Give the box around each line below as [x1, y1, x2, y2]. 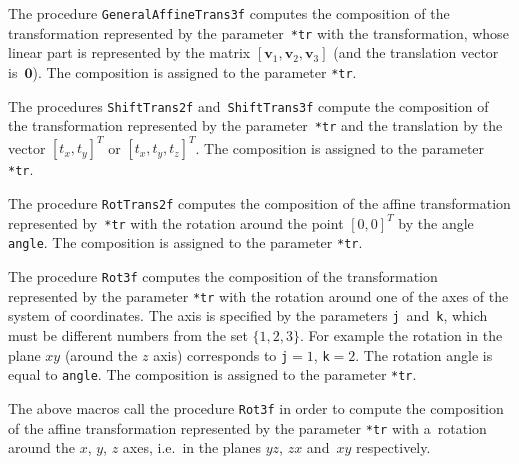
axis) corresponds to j [153, 344, 289, 365]
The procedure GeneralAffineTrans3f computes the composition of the [8, 3, 450, 23]
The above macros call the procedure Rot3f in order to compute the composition [8, 397, 504, 418]
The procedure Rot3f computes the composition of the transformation [8, 266, 438, 286]
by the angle [398, 212, 474, 233]
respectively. [355, 437, 431, 458]
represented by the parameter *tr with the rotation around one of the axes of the [8, 285, 509, 306]
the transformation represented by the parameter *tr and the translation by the [8, 115, 503, 136]
